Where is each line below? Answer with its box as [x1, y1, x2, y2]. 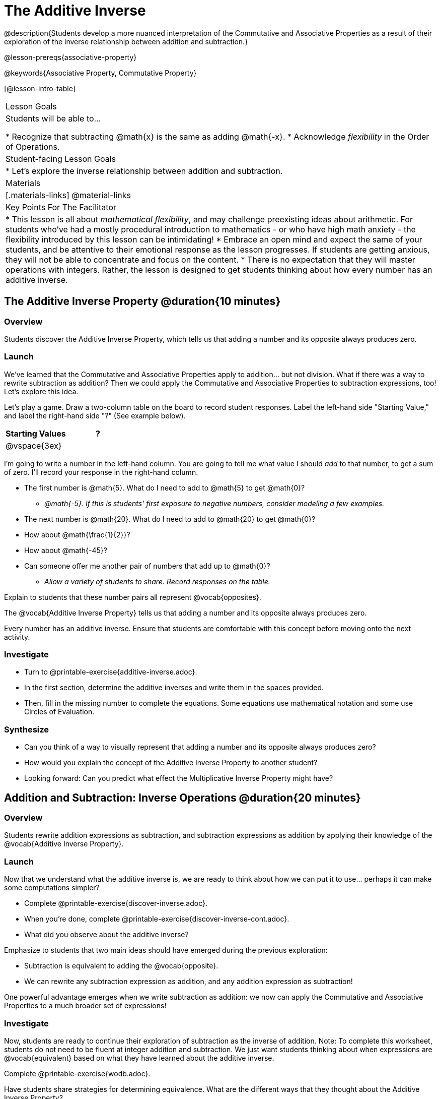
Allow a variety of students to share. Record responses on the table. [44, 577, 270, 586]
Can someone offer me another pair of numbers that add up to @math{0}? [24, 561, 270, 570]
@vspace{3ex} [6, 440, 62, 451]
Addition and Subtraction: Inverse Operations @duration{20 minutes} [4, 791, 361, 804]
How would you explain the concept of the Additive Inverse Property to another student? [24, 758, 318, 767]
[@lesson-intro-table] [4, 84, 76, 93]
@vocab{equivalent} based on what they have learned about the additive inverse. [4, 1053, 274, 1062]
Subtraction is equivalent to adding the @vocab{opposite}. [24, 961, 218, 970]
